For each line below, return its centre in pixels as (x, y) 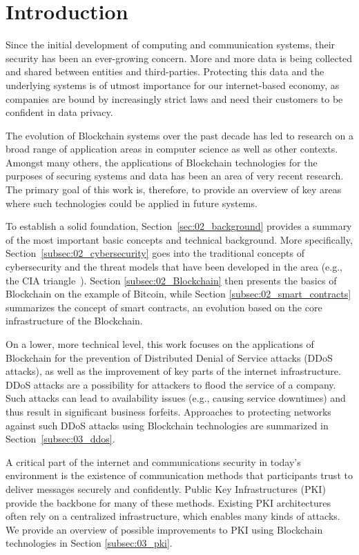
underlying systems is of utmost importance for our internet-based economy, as (173, 85)
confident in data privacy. (59, 112)
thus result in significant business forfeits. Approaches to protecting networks (168, 411)
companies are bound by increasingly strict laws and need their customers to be (174, 98)
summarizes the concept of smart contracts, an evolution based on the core (164, 307)
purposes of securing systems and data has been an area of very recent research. (175, 176)
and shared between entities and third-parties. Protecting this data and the (165, 71)
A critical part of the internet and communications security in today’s (153, 461)
